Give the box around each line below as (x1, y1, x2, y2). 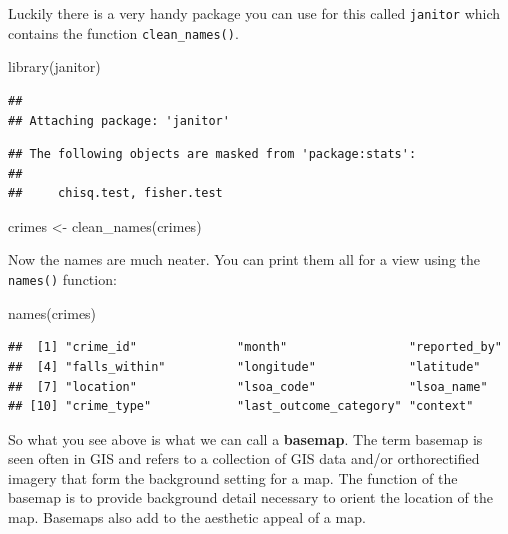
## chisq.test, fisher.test (8, 186, 223, 201)
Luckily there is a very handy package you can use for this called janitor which (8, 3, 501, 23)
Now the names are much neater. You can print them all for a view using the (8, 249, 480, 270)
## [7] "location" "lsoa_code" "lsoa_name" (8, 379, 488, 394)
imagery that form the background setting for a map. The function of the (8, 467, 458, 488)
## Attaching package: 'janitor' (8, 113, 230, 128)
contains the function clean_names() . (8, 22, 239, 43)
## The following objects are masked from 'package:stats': (8, 147, 417, 162)
